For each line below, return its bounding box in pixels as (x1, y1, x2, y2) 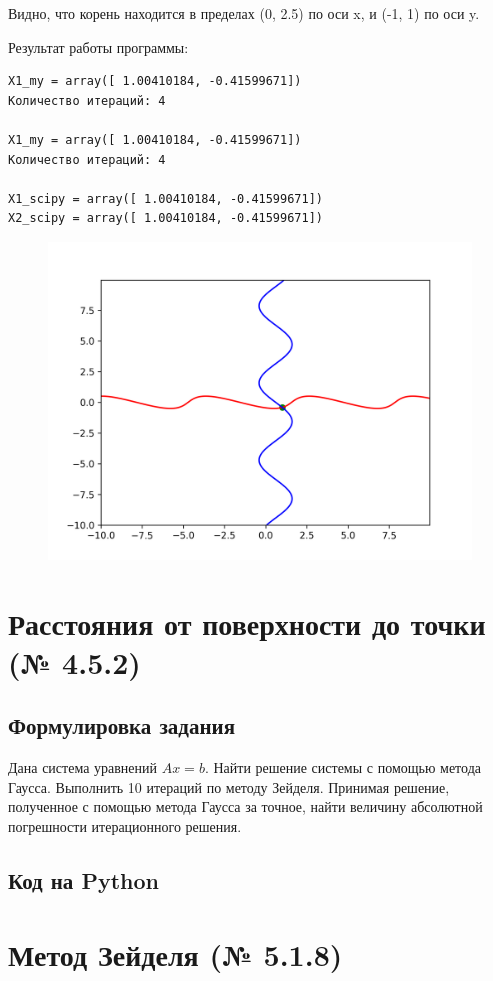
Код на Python (8, 865, 159, 896)
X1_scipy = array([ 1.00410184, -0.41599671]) (8, 191, 323, 206)
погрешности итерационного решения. (8, 816, 242, 837)
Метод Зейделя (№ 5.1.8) (8, 933, 343, 974)
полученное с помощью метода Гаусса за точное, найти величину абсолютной (8, 796, 483, 817)
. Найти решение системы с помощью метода (204, 757, 481, 778)
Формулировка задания (8, 710, 236, 741)
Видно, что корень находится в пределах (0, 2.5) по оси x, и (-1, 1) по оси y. (8, 3, 480, 23)
